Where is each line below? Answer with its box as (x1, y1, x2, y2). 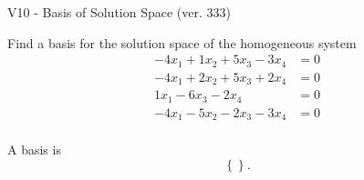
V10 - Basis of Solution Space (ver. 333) (7, 3, 231, 21)
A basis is (7, 140, 61, 159)
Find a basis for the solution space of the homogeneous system (7, 33, 357, 52)
